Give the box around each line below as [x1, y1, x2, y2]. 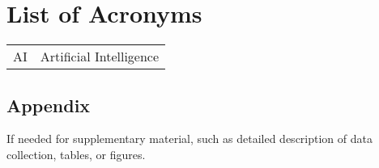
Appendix [6, 92, 91, 117]
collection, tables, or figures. [6, 145, 146, 162]
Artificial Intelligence [40, 47, 160, 66]
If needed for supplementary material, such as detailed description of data [6, 130, 373, 147]
